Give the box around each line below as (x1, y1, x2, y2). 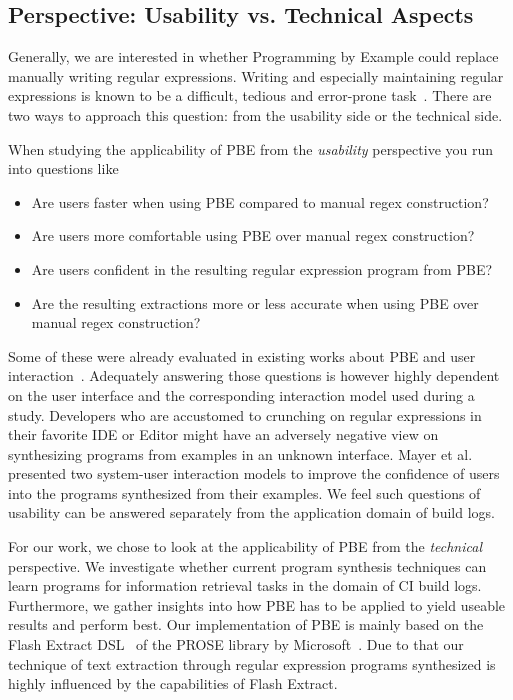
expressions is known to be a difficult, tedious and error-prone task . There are (8, 85, 492, 106)
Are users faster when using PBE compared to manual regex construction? (31, 191, 489, 212)
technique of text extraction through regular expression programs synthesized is (8, 653, 496, 674)
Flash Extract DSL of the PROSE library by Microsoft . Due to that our (8, 634, 464, 655)
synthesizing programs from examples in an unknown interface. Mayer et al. (8, 443, 473, 464)
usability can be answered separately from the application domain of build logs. (8, 502, 495, 523)
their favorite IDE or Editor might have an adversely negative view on (8, 424, 439, 445)
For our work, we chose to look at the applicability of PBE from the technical (8, 536, 483, 557)
